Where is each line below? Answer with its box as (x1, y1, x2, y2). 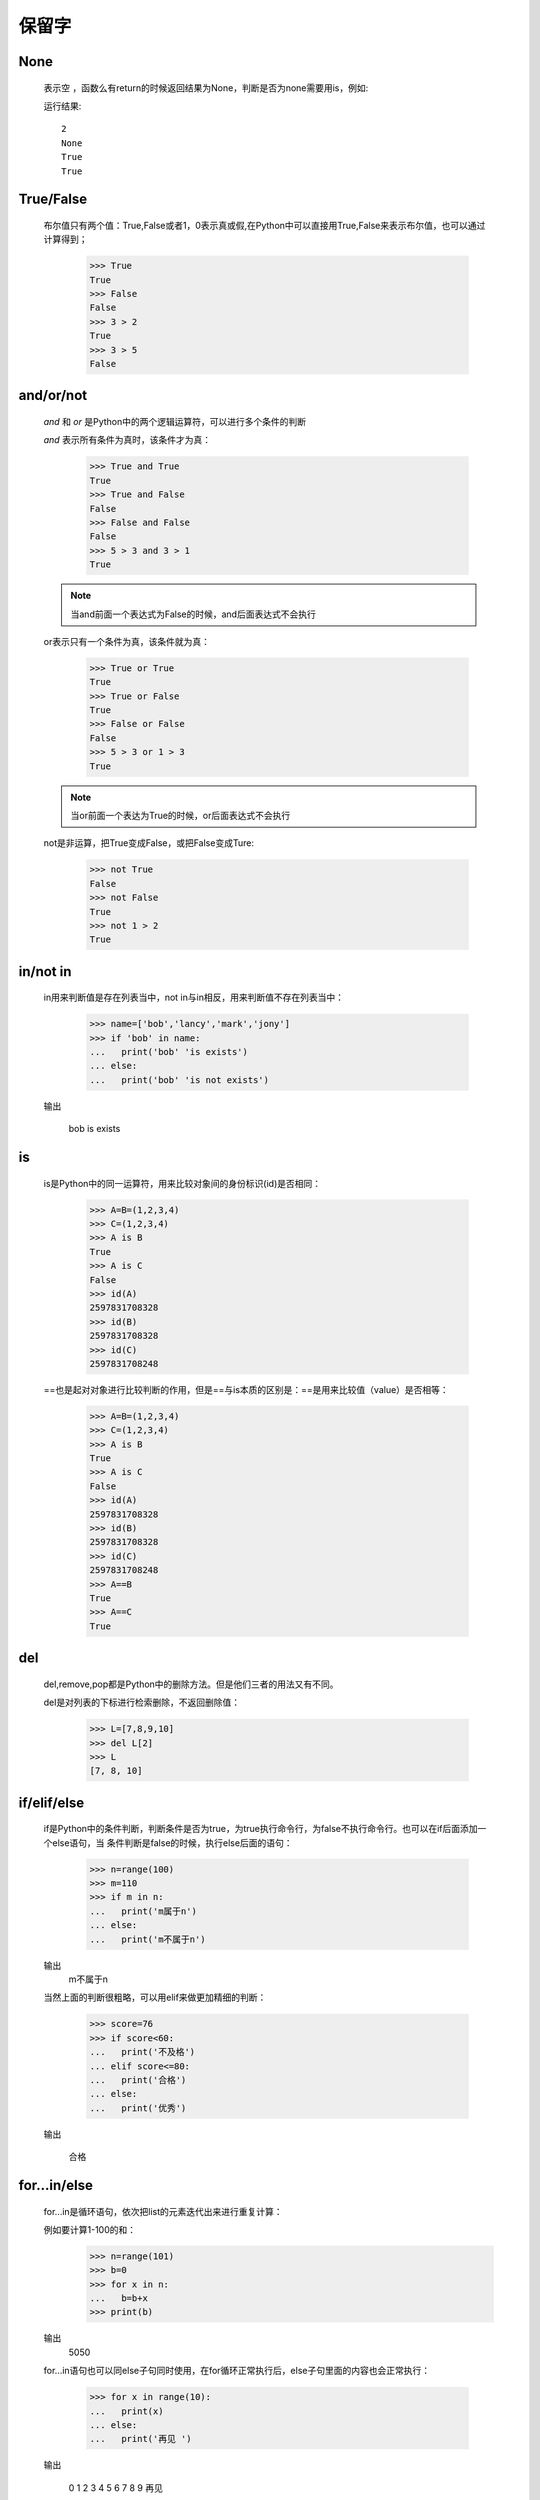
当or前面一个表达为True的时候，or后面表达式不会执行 (70, 810, 291, 821)
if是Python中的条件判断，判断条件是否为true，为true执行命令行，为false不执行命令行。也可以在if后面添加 (43, 1823, 479, 1835)
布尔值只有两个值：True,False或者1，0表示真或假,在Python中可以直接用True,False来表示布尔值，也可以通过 (43, 219, 486, 231)
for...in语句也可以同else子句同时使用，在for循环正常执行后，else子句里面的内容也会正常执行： (43, 2365, 430, 2377)
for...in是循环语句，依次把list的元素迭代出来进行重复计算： (43, 2205, 284, 2217)
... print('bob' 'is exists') (89, 1046, 249, 1058)
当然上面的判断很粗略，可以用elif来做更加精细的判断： (43, 1991, 267, 2004)
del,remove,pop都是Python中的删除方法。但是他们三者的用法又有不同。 (43, 1678, 339, 1690)
